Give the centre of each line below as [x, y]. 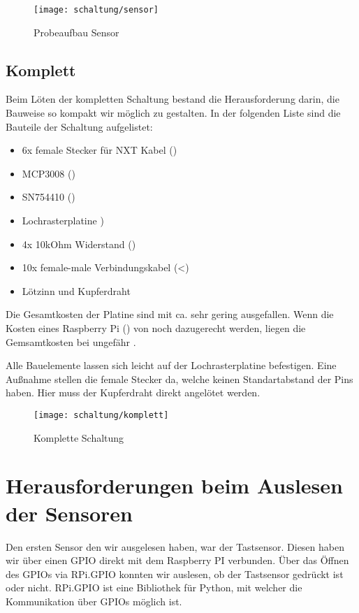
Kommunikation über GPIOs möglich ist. [94, 601]
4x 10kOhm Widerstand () [79, 244]
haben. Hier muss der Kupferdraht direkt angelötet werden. [133, 392]
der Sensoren [69, 513]
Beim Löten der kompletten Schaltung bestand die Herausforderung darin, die [173, 99]
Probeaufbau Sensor [76, 32]
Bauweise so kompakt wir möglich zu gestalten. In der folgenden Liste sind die [173, 113]
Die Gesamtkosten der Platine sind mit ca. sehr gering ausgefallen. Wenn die [170, 314]
